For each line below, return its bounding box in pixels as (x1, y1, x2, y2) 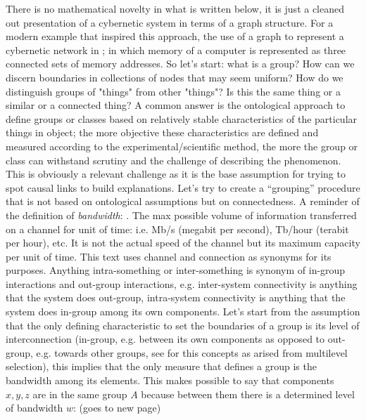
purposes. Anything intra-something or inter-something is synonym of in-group (6, 263, 346, 277)
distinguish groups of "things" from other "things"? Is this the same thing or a (6, 84, 341, 98)
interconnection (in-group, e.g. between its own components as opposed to (6, 332, 325, 346)
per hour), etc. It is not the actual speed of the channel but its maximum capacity (6, 235, 360, 250)
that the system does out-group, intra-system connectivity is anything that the (6, 290, 346, 305)
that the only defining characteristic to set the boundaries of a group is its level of (6, 317, 360, 332)
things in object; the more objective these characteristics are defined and (6, 125, 319, 140)
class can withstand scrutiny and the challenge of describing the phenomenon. (6, 152, 341, 167)
